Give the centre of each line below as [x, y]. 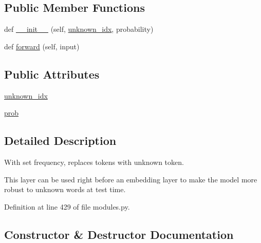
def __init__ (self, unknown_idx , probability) [79, 29]
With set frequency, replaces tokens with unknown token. [94, 162]
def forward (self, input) [42, 46]
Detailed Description [60, 141]
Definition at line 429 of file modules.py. [67, 206]
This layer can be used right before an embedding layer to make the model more [131, 179]
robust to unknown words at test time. [65, 189]
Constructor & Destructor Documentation [119, 234]
